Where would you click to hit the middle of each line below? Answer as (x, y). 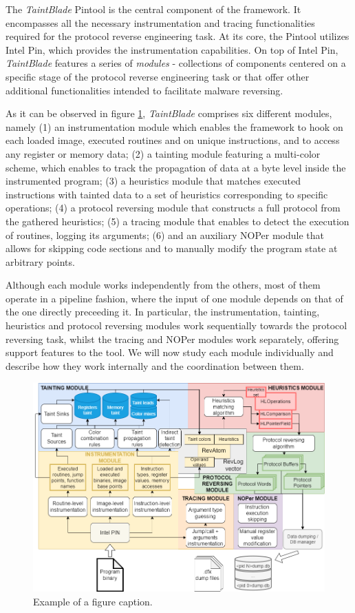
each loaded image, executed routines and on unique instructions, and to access (173, 140)
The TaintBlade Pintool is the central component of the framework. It (153, 9)
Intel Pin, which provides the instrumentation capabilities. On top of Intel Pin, (172, 49)
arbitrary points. (40, 261)
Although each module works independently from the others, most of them (163, 285)
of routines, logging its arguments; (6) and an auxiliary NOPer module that (165, 235)
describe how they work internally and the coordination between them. (155, 365)
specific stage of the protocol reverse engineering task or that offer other (158, 76)
